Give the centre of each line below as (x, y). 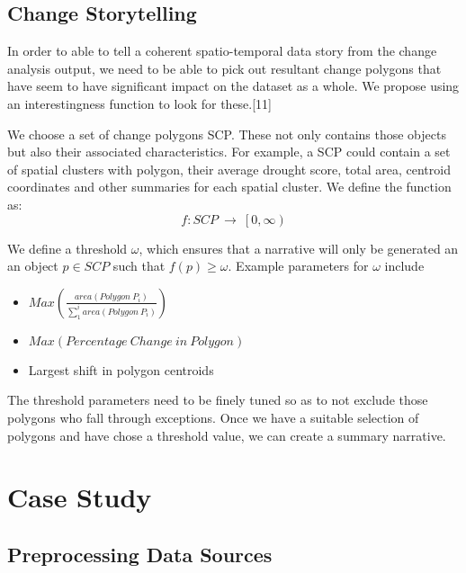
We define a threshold (67, 248)
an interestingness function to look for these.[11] (140, 103)
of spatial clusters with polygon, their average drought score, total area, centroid (229, 169)
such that (139, 266)
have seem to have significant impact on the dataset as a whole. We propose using (233, 86)
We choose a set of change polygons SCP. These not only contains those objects (227, 134)
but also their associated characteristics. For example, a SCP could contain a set (229, 152)
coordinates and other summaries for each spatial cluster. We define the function (229, 187)
